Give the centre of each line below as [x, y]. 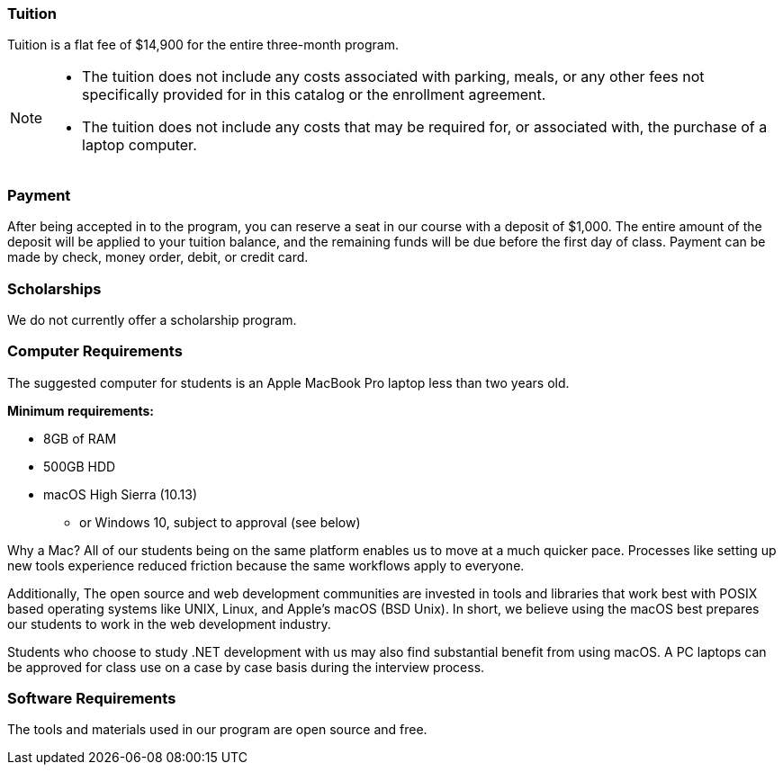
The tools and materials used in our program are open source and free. [217, 730]
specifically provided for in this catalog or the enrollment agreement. [314, 95]
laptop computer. [139, 145]
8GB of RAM [80, 438]
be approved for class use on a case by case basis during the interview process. [246, 667]
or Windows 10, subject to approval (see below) [220, 522]
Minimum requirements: [81, 410]
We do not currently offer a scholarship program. [152, 319]
